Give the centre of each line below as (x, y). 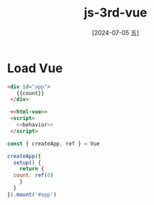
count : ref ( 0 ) (33, 175)
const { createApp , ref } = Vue (53, 144)
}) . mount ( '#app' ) (32, 195)
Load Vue (35, 68)
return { (32, 169)
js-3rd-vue (115, 13)
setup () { (27, 163)
